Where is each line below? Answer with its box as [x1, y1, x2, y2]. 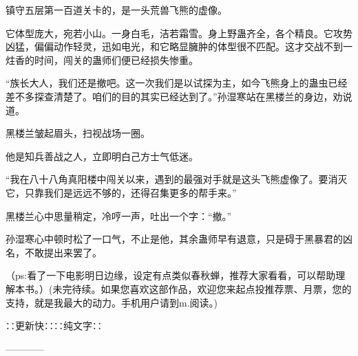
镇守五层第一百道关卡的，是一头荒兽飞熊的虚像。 [6, 3, 227, 16]
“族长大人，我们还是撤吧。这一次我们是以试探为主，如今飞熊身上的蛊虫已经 [6, 76, 348, 90]
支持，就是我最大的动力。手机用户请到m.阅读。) [6, 295, 218, 309]
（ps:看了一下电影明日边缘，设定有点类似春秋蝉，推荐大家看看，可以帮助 [6, 268, 336, 282]
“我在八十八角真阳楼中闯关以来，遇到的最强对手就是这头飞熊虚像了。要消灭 [6, 172, 348, 186]
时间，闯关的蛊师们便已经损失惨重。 [34, 52, 198, 67]
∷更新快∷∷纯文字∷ [6, 318, 102, 333]
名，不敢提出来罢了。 [6, 245, 102, 259]
